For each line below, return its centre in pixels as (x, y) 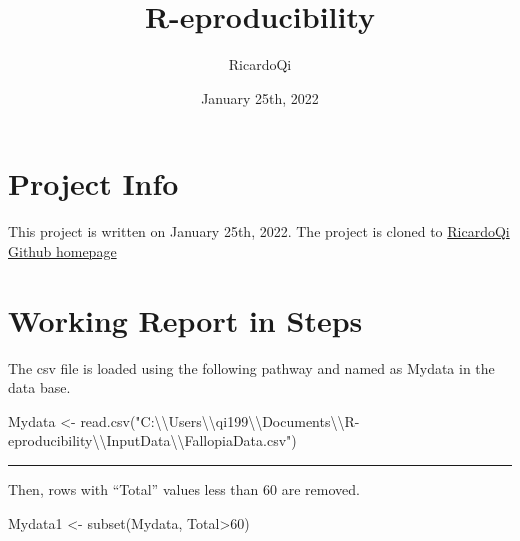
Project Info (93, 183)
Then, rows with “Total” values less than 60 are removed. (184, 488)
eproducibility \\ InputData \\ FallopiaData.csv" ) (152, 440)
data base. (39, 387)
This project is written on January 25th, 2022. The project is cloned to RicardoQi (259, 231)
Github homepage (62, 250)
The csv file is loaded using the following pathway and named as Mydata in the (251, 367)
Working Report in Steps (185, 319)
